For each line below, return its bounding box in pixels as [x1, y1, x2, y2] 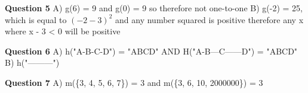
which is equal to [5, 13, 67, 25]
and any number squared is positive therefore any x [115, 13, 304, 25]
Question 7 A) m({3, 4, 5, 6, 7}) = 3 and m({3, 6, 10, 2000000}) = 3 [5, 76, 263, 88]
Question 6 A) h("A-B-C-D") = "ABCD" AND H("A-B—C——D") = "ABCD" [5, 44, 298, 57]
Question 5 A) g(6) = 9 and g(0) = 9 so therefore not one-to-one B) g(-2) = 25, [5, 2, 303, 14]
